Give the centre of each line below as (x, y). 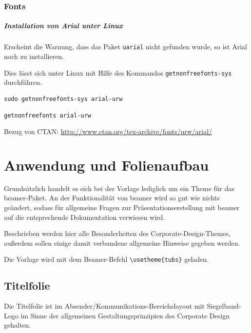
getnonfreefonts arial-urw (48, 115)
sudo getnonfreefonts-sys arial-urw (63, 99)
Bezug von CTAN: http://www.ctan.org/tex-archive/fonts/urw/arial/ (108, 131)
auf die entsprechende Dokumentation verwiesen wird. (85, 217)
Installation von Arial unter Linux (63, 26)
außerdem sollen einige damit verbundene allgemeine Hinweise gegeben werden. (122, 243)
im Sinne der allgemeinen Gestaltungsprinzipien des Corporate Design (125, 315)
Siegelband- (224, 306)
